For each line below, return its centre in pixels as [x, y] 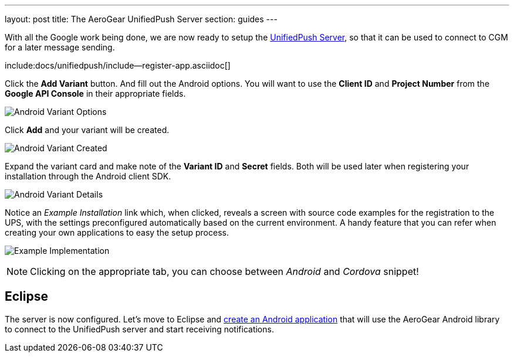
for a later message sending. [60, 47]
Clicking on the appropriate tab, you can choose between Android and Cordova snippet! [224, 271]
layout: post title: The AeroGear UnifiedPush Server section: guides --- [141, 19]
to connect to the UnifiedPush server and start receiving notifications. [139, 329]
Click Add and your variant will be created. [87, 130]
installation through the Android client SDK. [88, 176]
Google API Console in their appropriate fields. [95, 93]
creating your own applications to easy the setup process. [117, 232]
